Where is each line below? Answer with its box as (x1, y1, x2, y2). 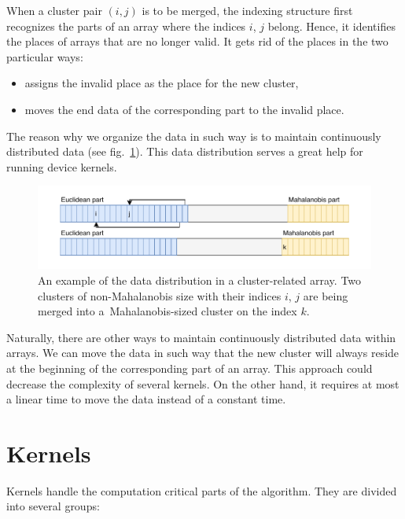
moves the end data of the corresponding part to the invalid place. (24, 101, 344, 117)
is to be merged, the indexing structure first (142, 2, 353, 18)
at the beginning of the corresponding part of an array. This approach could (6, 359, 373, 376)
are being (303, 287, 348, 304)
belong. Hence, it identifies (267, 17, 396, 34)
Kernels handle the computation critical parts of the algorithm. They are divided (6, 482, 397, 499)
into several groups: (6, 498, 100, 514)
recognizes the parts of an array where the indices (6, 17, 246, 34)
